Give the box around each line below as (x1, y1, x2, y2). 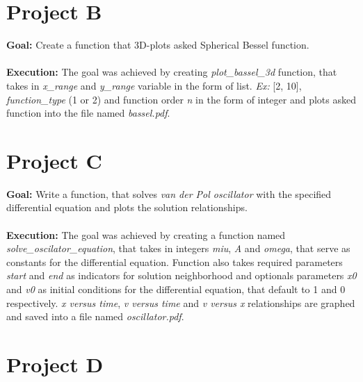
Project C (6, 146, 102, 174)
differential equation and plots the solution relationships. (6, 200, 248, 215)
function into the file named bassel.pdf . (6, 106, 170, 120)
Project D (6, 349, 104, 378)
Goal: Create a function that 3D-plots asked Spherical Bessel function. (6, 38, 309, 52)
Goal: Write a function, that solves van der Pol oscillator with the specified (6, 186, 332, 201)
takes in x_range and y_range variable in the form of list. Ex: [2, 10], (6, 78, 302, 92)
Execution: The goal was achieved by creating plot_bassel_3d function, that (6, 65, 337, 79)
